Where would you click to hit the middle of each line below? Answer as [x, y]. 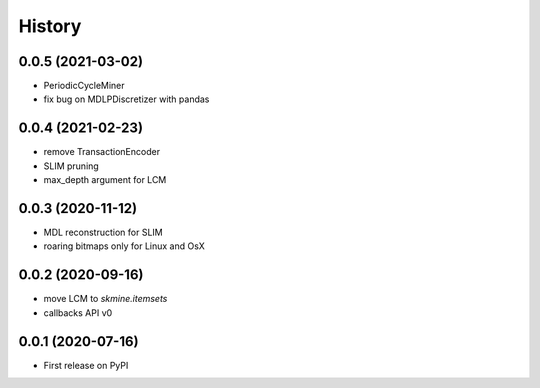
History [50, 26]
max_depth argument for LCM [105, 180]
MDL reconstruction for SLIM [103, 232]
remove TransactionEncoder [101, 152]
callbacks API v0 [78, 312]
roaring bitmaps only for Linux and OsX [124, 246]
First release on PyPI [86, 365]
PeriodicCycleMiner [84, 86]
